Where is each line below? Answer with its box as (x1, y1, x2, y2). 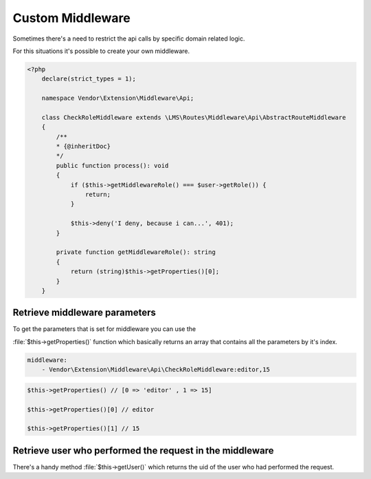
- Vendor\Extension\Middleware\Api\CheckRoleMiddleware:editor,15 (41, 365, 271, 374)
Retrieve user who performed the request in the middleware (12, 445, 274, 456)
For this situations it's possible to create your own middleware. (12, 47, 190, 55)
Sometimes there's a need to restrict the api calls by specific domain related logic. (12, 34, 245, 43)
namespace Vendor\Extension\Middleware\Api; (41, 94, 194, 103)
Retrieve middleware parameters (12, 307, 156, 319)
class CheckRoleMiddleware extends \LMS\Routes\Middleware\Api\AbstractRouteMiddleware (41, 114, 346, 121)
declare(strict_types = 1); (41, 75, 137, 83)
